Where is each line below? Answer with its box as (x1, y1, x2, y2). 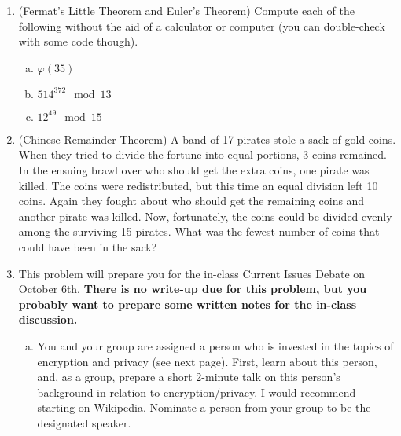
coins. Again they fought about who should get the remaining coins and (18, 192, 365, 209)
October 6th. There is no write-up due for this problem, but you (18, 280, 367, 297)
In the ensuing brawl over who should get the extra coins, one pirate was (18, 161, 370, 178)
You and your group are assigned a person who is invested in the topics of (37, 337, 394, 354)
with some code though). (18, 33, 138, 49)
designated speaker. (37, 414, 131, 431)
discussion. (18, 311, 78, 328)
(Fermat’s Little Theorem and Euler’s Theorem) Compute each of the (18, 2, 355, 18)
